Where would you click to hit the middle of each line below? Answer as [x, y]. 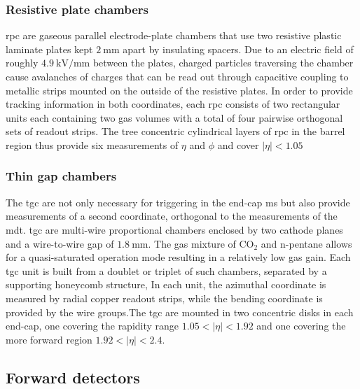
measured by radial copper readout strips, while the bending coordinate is [164, 298]
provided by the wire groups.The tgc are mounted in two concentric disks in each [180, 312]
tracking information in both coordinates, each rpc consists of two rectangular [173, 104]
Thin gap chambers [61, 176]
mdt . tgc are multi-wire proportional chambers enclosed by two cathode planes [174, 229]
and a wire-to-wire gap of [60, 243]
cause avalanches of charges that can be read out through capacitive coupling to [177, 76]
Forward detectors [73, 377]
